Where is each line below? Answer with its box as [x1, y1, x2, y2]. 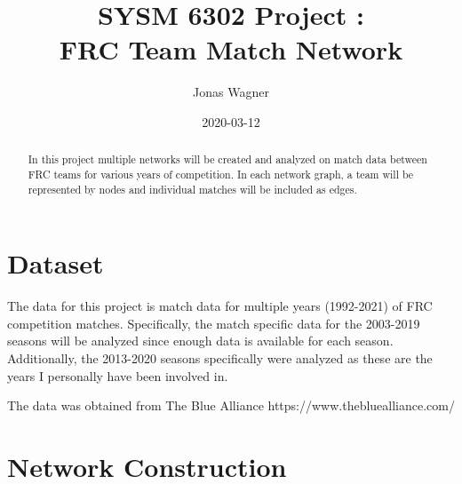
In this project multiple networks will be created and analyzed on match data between [28, 152, 427, 167]
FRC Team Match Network [59, 31, 403, 67]
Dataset [7, 245, 104, 282]
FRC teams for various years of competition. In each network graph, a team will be [28, 166, 414, 181]
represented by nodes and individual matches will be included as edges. [28, 181, 357, 196]
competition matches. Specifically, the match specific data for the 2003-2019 [7, 313, 420, 332]
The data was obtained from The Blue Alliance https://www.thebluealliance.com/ [7, 396, 455, 415]
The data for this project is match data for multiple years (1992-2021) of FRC [7, 297, 433, 315]
